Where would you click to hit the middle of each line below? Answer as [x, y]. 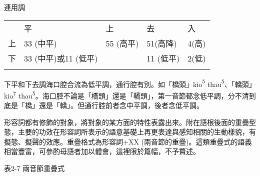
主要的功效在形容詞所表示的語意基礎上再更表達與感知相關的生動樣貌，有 [137, 132]
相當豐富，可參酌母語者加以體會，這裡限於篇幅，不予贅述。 [102, 151]
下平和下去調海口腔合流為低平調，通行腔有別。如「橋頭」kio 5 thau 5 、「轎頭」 [130, 83]
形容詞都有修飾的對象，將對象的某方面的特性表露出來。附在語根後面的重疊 [126, 122]
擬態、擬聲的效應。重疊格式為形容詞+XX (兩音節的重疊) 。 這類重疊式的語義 [128, 141]
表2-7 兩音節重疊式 [34, 168]
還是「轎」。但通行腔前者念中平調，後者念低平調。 [121, 105]
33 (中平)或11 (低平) [61, 58]
